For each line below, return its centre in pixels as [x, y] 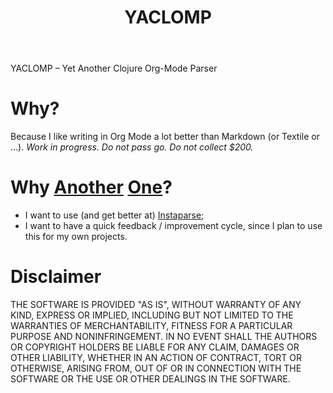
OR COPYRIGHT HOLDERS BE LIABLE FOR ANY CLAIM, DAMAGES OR [155, 347]
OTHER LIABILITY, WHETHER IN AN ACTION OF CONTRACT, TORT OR [156, 357]
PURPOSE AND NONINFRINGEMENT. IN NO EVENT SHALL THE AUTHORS [164, 336]
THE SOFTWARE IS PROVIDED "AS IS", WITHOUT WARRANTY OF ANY [156, 304]
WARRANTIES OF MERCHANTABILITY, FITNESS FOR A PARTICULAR [151, 325]
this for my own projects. [76, 237]
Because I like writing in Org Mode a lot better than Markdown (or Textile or [165, 137]
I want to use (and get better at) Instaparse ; [114, 215]
